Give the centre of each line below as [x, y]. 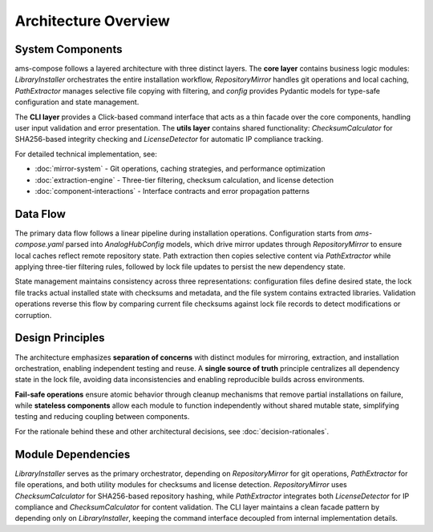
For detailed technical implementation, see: [86, 154]
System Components [69, 49]
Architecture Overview [92, 21]
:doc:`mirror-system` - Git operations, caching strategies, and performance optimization [180, 169]
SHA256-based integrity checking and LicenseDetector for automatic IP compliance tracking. [169, 139]
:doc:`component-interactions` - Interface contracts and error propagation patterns [172, 191]
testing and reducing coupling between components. [102, 417]
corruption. [33, 315]
